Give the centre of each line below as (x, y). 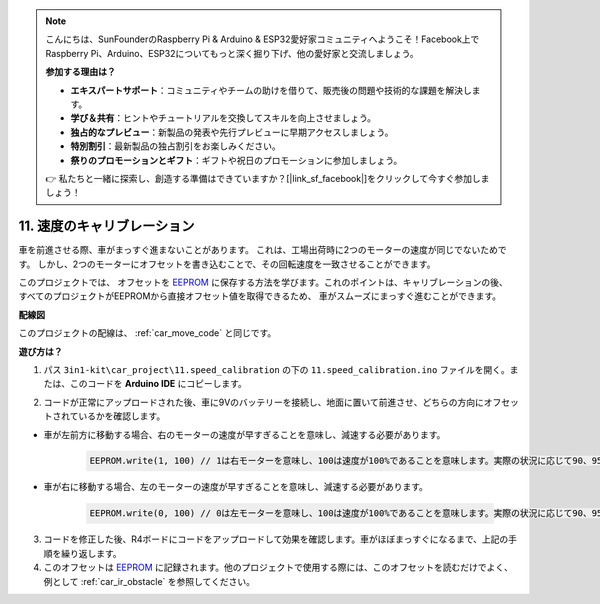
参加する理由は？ (80, 72)
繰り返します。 (91, 553)
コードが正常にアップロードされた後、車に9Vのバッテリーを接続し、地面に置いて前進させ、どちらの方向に (263, 402)
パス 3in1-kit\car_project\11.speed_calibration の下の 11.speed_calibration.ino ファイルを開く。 (276, 369)
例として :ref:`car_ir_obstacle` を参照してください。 (149, 581)
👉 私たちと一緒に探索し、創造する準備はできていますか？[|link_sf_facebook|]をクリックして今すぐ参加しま (267, 178)
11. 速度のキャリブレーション (106, 226)
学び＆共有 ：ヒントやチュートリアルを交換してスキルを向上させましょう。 (223, 118)
